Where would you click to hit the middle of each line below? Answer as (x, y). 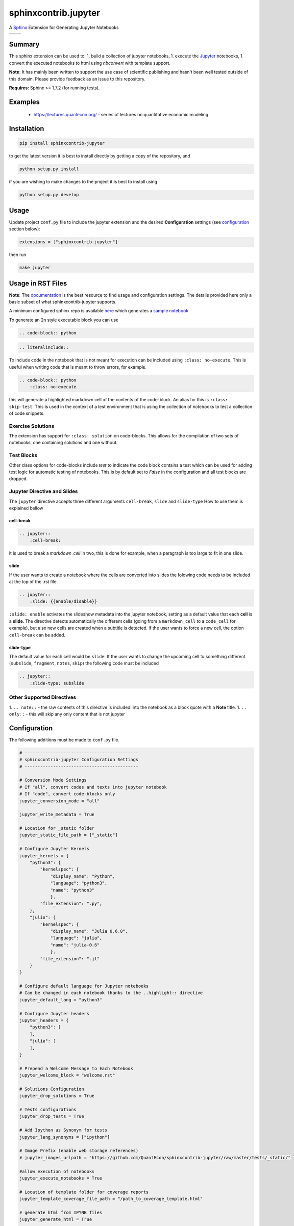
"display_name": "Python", (83, 876)
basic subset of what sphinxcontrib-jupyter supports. (63, 302)
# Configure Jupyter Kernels (54, 849)
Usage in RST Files (38, 283)
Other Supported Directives (43, 697)
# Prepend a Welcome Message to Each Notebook (76, 1068)
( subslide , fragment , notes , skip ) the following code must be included (84, 663)
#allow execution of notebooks (57, 1171)
